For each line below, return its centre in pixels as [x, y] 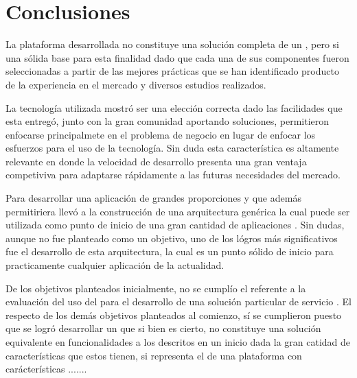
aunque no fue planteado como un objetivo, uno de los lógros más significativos [172, 238]
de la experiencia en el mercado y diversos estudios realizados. [136, 84]
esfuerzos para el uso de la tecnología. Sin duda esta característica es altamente [172, 148]
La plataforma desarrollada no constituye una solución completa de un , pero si [173, 44]
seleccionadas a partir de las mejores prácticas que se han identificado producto [172, 71]
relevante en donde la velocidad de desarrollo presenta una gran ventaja [156, 161]
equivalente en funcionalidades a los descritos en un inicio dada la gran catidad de [178, 342]
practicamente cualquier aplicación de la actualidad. [115, 265]
